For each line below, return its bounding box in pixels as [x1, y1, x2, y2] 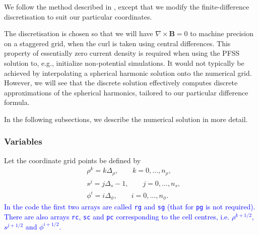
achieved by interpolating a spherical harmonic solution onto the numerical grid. [4, 67, 252, 78]
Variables [4, 135, 42, 148]
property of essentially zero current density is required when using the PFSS [4, 48, 240, 58]
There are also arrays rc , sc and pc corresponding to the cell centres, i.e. [4, 211, 230, 222]
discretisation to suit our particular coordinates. [4, 11, 152, 22]
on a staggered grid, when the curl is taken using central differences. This [4, 38, 231, 48]
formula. [4, 97, 30, 107]
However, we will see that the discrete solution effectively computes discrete [4, 77, 238, 88]
